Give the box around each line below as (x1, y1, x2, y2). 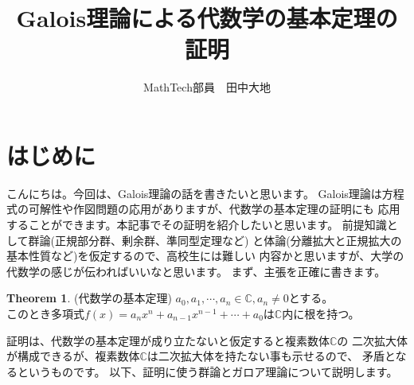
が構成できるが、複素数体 (6, 348, 140, 364)
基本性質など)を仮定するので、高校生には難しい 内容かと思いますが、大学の (6, 247, 404, 264)
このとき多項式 (6, 305, 84, 321)
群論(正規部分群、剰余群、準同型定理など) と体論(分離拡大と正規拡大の (28, 231, 402, 248)
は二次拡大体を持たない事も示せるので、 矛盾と (146, 348, 396, 364)
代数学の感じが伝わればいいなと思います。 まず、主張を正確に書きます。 (6, 262, 386, 279)
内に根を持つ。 (282, 305, 360, 321)
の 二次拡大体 (337, 332, 408, 348)
